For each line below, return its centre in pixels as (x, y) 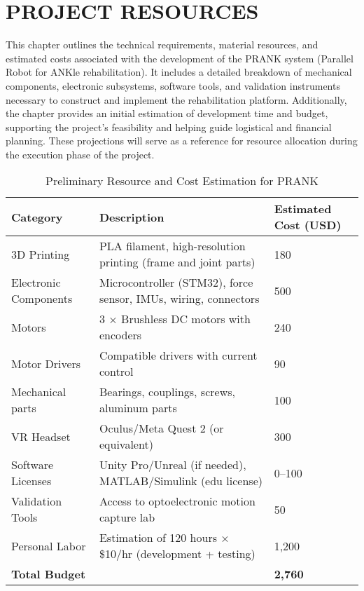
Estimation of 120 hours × (164, 538)
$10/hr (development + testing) (177, 554)
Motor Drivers (46, 363)
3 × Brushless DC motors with (175, 319)
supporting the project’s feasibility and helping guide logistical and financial (169, 127)
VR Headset (41, 436)
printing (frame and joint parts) (177, 262)
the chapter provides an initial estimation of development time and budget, (167, 113)
